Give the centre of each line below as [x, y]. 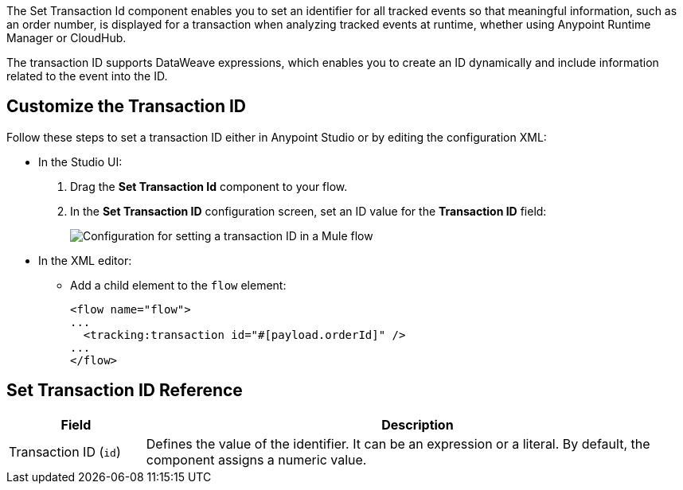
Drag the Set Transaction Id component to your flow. [209, 186]
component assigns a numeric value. [256, 459]
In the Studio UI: [80, 161]
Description [418, 424]
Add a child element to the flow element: [178, 285]
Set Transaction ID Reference [125, 391]
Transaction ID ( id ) [65, 451]
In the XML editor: [85, 260]
